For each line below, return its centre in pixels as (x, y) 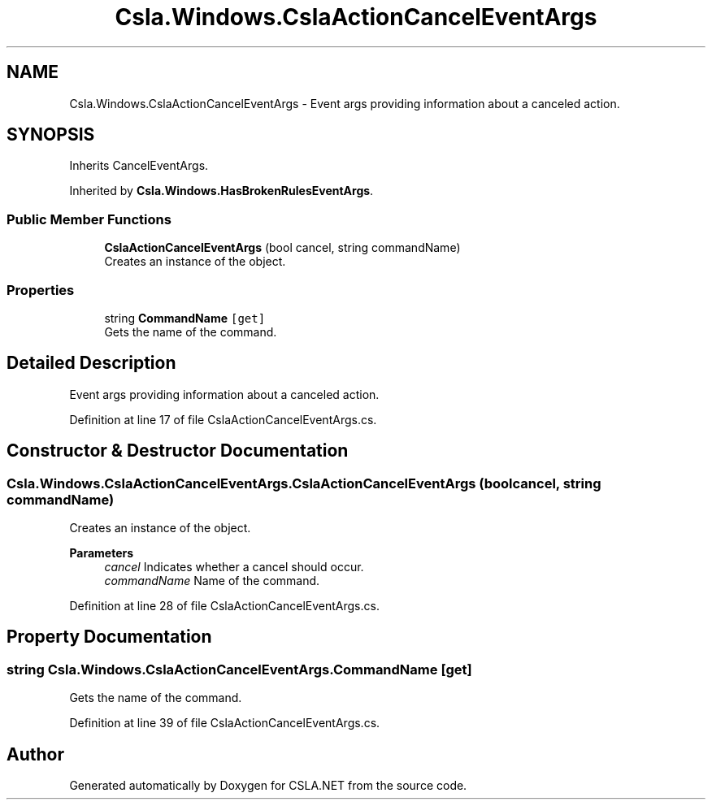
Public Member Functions (89, 219)
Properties (41, 290)
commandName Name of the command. (212, 581)
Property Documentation (109, 637)
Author (35, 754)
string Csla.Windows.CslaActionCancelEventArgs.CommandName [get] (239, 669)
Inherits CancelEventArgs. (139, 166)
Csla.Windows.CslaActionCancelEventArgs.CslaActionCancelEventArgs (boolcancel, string (304, 483)
